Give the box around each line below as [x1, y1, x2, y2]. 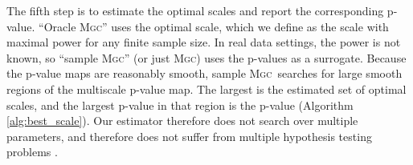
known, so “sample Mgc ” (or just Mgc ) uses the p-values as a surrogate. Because [6, 49, 407, 66]
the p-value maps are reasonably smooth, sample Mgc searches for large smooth [6, 65, 403, 82]
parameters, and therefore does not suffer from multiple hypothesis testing [6, 127, 372, 144]
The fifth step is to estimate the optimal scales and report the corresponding [6, 2, 384, 18]
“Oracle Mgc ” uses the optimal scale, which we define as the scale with [39, 18, 389, 34]
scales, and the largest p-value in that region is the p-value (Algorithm [6, 96, 354, 113]
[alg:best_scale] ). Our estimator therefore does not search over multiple [6, 112, 358, 129]
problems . [6, 143, 58, 160]
